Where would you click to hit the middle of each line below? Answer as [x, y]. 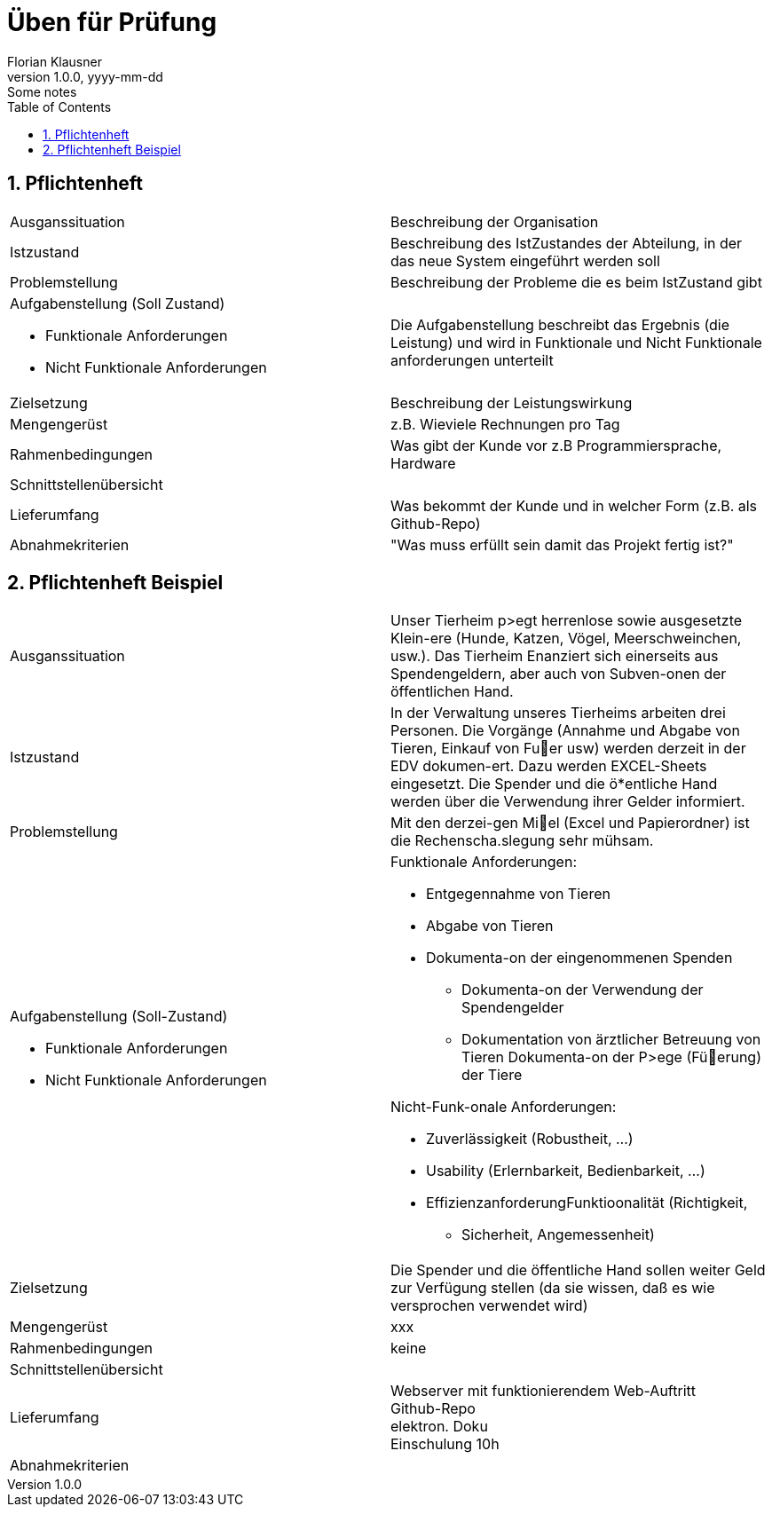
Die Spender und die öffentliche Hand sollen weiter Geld [578, 1270]
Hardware [423, 463]
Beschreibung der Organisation [495, 221]
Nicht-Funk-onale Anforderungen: [504, 1107]
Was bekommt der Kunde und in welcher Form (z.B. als [574, 505]
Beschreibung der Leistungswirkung [512, 402]
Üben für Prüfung [112, 22]
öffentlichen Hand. [452, 692]
